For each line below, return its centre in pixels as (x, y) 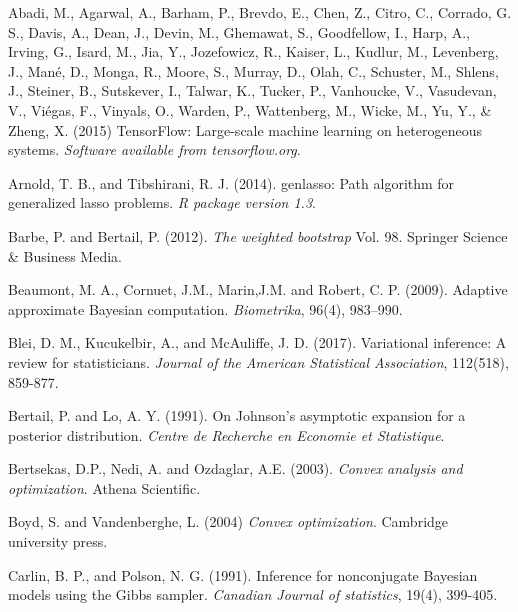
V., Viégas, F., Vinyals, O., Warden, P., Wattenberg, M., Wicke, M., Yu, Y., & (250, 109)
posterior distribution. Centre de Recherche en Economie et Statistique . (226, 434)
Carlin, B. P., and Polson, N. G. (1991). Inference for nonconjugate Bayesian (243, 574)
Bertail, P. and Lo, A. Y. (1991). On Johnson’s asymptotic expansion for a (237, 415)
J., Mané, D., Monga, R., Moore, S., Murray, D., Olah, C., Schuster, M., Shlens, (253, 70)
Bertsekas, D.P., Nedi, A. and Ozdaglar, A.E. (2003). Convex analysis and (235, 468)
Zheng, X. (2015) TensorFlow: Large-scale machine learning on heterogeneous (245, 129)
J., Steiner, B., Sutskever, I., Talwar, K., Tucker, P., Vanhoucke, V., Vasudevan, (252, 90)
